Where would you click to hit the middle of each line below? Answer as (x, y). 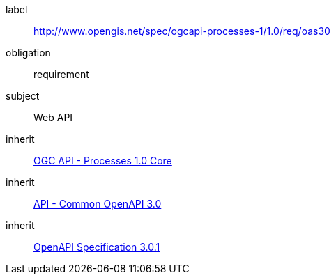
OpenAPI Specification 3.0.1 (97, 247)
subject (23, 96)
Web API (53, 117)
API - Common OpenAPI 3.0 (98, 204)
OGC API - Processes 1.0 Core (103, 161)
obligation (28, 53)
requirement (61, 74)
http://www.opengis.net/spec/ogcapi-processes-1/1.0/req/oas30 (182, 31)
